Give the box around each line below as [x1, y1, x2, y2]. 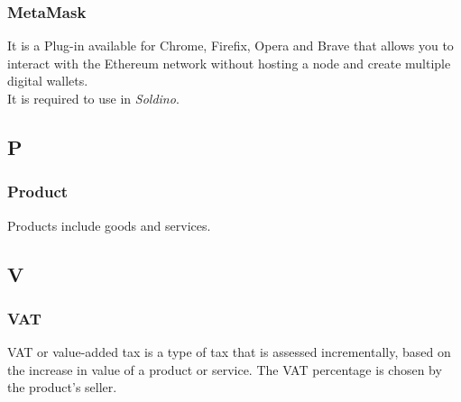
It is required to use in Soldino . [7, 89, 180, 107]
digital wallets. [7, 71, 88, 90]
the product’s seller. [7, 378, 117, 397]
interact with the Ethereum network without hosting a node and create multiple [7, 53, 451, 72]
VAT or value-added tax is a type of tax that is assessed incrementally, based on [7, 343, 451, 361]
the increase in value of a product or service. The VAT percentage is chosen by [7, 360, 442, 379]
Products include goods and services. [7, 215, 211, 234]
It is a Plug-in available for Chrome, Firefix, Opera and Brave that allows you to [7, 36, 454, 55]
